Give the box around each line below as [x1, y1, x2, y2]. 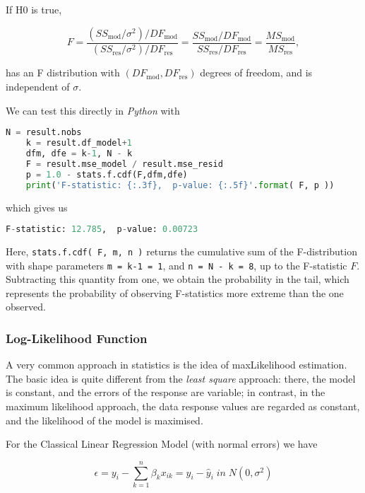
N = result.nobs [6, 127, 82, 138]
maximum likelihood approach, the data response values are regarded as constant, [6, 399, 360, 414]
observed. [6, 299, 46, 314]
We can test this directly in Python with [6, 103, 180, 117]
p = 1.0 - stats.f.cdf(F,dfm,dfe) [25, 169, 188, 180]
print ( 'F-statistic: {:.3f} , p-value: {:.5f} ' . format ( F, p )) [25, 180, 335, 190]
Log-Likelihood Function [6, 329, 148, 347]
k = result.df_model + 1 [25, 138, 133, 149]
